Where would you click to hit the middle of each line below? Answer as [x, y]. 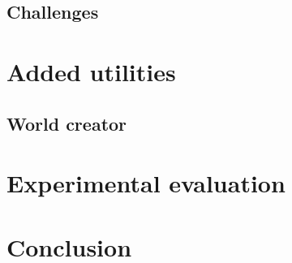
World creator [67, 123]
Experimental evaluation [146, 183]
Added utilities [91, 71]
